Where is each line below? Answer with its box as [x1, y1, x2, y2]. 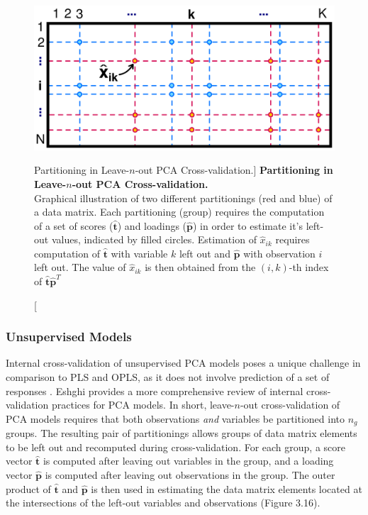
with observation [243, 245, 316, 260]
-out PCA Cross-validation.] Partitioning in [135, 162, 333, 177]
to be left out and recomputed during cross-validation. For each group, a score [6, 439, 346, 454]
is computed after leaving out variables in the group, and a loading [43, 453, 334, 468]
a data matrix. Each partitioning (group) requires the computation [34, 204, 325, 219]
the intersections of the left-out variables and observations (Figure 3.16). [6, 495, 320, 510]
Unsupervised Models [6, 328, 132, 345]
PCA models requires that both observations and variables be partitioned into [6, 411, 345, 426]
